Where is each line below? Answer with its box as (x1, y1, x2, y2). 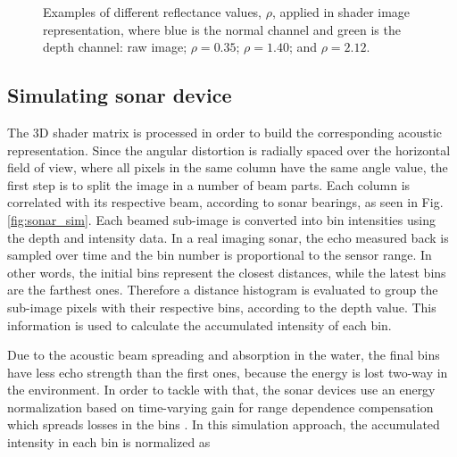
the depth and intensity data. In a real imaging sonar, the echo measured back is (7, 228, 449, 246)
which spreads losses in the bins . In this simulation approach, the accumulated (7, 415, 440, 434)
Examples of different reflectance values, (43, 3, 262, 21)
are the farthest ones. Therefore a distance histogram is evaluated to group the (7, 280, 438, 299)
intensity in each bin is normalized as (7, 433, 211, 452)
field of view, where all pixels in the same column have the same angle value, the (7, 158, 448, 177)
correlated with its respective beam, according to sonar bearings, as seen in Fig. (7, 193, 444, 212)
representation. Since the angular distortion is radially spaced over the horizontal (7, 140, 451, 159)
